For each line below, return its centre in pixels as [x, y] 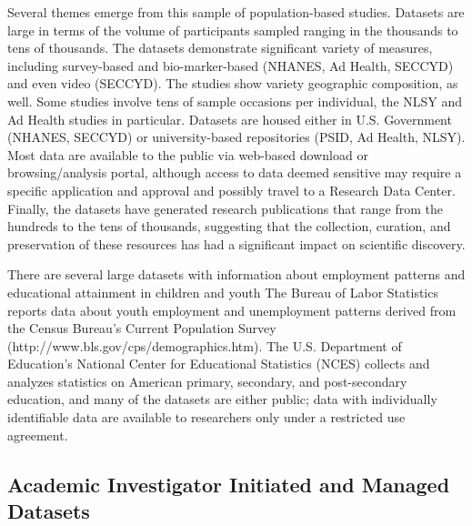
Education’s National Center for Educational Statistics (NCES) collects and [219, 364]
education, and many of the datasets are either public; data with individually [222, 399]
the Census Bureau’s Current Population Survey [142, 328]
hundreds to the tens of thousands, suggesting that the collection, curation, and [229, 226]
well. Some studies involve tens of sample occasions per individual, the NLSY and [235, 101]
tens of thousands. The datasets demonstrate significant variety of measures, [220, 48]
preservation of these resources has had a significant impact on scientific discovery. [236, 243]
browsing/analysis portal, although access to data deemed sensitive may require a [235, 172]
